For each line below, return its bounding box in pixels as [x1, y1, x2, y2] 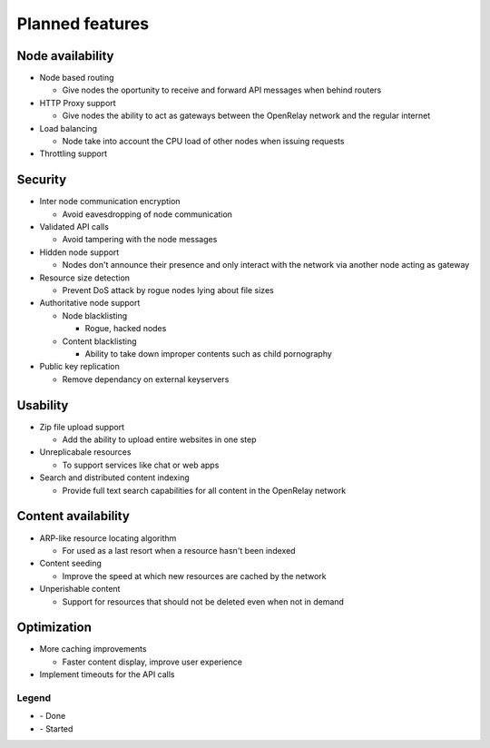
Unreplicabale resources [39, 447, 132, 458]
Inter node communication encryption [39, 196, 181, 207]
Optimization [16, 620, 93, 635]
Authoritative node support [39, 298, 141, 309]
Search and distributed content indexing [39, 472, 190, 483]
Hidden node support [39, 246, 120, 258]
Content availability [16, 508, 131, 524]
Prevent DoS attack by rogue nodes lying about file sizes [62, 285, 274, 296]
